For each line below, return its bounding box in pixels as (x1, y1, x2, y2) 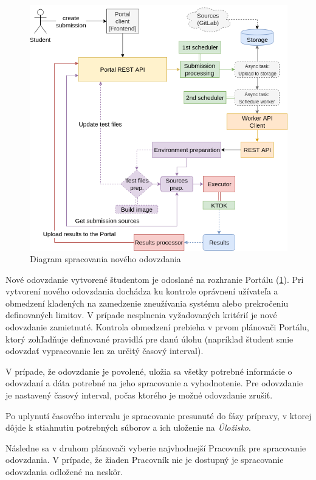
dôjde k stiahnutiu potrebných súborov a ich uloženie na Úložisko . (5, 421, 251, 434)
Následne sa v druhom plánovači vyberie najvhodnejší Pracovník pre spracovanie (5, 441, 306, 454)
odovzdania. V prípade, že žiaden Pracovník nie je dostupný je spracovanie (5, 453, 284, 466)
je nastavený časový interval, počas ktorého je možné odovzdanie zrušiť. (5, 389, 273, 402)
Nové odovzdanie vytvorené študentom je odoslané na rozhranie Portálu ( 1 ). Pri (5, 273, 304, 285)
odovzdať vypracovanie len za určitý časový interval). (5, 344, 204, 357)
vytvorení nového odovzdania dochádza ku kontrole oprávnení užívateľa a (5, 285, 278, 297)
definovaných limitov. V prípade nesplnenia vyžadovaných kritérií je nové (5, 308, 277, 321)
